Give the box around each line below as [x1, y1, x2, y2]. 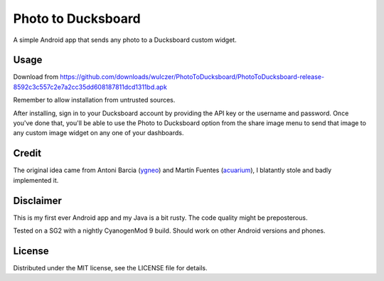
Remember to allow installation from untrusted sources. [13, 96, 176, 105]
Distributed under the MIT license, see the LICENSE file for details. [13, 263, 208, 272]
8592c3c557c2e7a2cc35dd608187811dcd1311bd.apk [13, 83, 167, 91]
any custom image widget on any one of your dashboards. [13, 129, 184, 137]
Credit [13, 147, 42, 159]
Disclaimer [13, 194, 62, 206]
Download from [13, 73, 59, 81]
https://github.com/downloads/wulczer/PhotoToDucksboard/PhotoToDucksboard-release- [60, 73, 325, 81]
